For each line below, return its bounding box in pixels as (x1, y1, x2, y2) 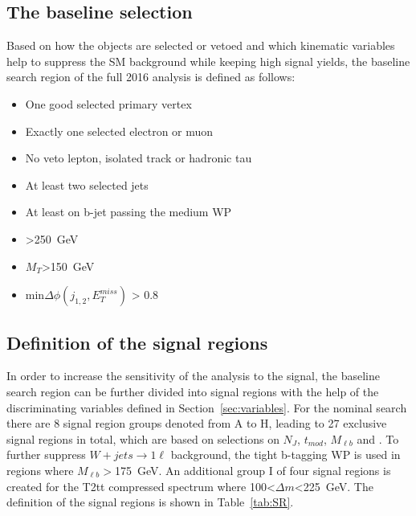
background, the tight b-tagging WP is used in (170, 446, 401, 463)
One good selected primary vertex (25, 95, 192, 112)
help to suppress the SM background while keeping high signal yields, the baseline (6, 52, 410, 69)
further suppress (6, 446, 86, 463)
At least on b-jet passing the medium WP (25, 203, 232, 220)
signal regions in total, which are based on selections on (6, 430, 279, 447)
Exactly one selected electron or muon (25, 122, 214, 139)
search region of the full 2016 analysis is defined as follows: (6, 68, 296, 85)
